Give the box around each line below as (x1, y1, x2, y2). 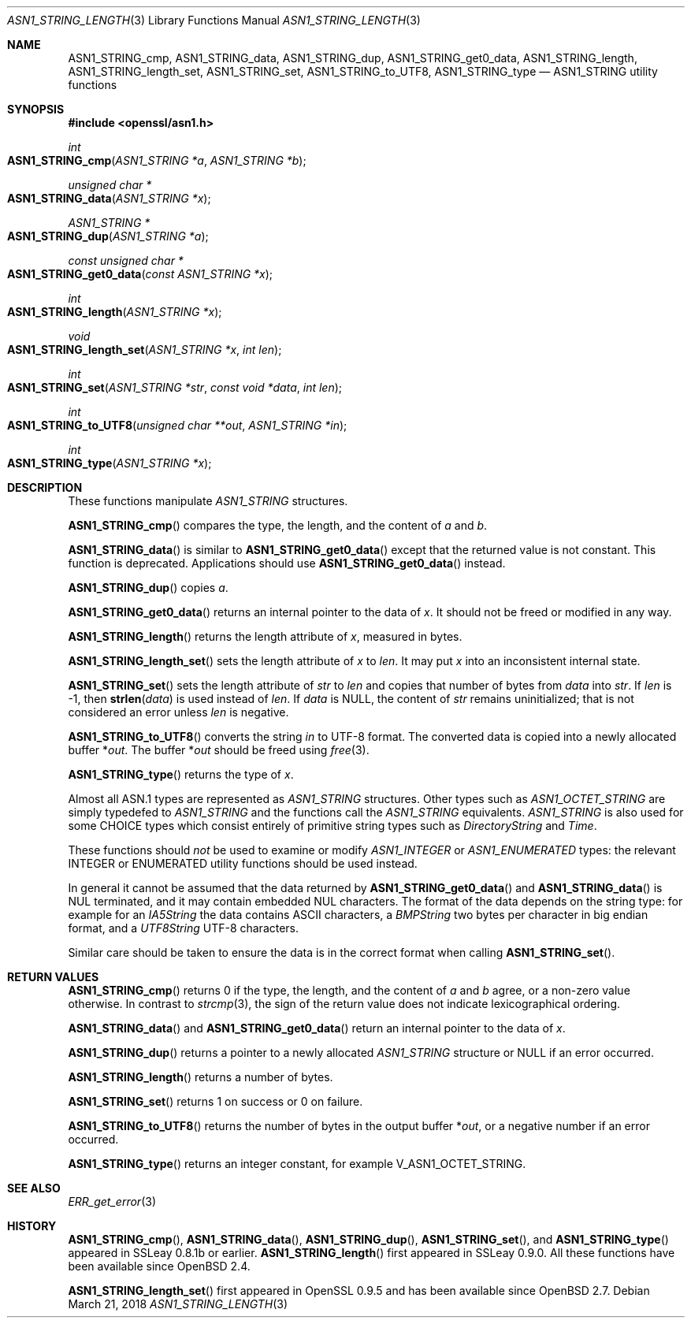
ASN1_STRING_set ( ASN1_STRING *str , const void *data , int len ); (7, 381, 343, 394)
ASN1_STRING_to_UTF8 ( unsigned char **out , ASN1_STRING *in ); (7, 418, 347, 432)
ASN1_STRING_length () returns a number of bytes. (68, 1070, 333, 1084)
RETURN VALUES (7, 970, 99, 984)
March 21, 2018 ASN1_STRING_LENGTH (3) (68, 1297, 288, 1311)
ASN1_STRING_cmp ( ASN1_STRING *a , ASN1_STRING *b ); (7, 154, 306, 167)
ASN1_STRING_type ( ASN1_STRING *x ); (7, 456, 212, 470)
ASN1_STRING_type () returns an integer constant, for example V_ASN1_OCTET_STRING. (68, 1157, 526, 1170)
